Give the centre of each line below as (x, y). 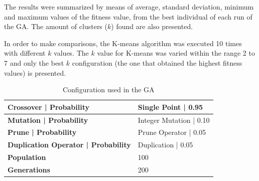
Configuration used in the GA (108, 89)
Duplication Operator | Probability (69, 145)
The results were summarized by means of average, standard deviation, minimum (129, 7)
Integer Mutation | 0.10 (174, 120)
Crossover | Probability (49, 107)
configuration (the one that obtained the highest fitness (157, 62)
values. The (71, 53)
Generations (29, 169)
